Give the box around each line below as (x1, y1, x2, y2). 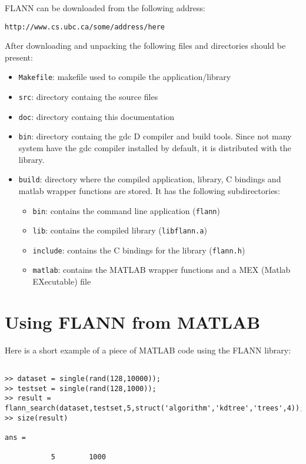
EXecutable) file (32, 275, 91, 288)
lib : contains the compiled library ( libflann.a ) (32, 224, 207, 236)
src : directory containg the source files (18, 91, 158, 103)
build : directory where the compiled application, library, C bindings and (18, 173, 281, 185)
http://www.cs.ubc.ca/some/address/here (5, 22, 165, 31)
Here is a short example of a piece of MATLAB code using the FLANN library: (5, 343, 291, 356)
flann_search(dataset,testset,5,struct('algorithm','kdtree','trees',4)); (5, 404, 304, 413)
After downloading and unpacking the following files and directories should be (5, 39, 286, 52)
